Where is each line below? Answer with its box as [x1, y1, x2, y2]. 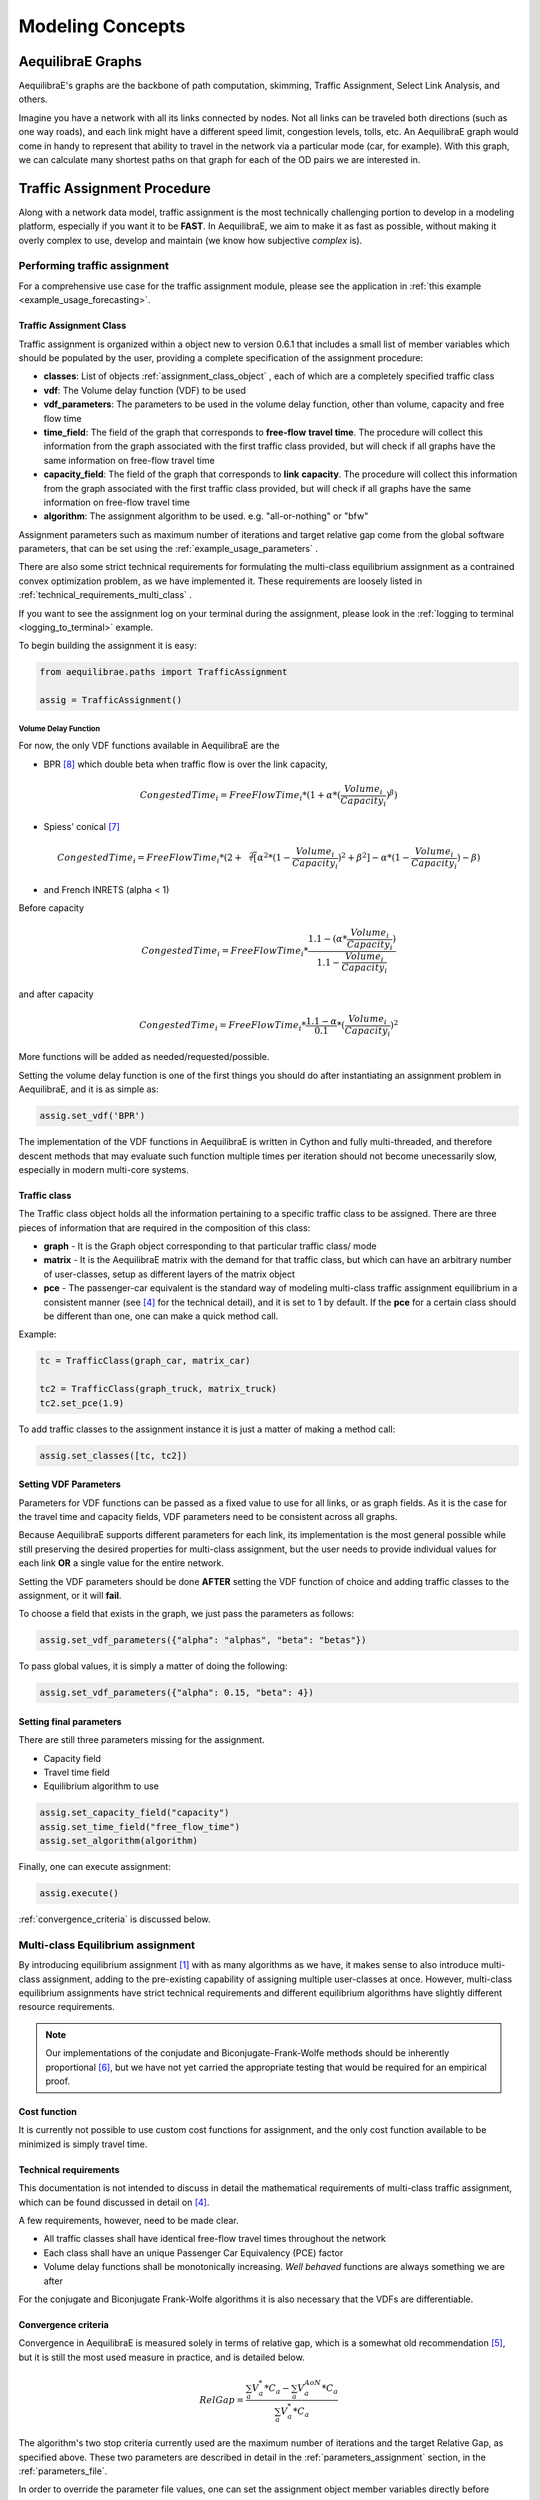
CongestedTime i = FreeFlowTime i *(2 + [56, 852, 243, 866]
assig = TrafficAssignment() [39, 695, 183, 706]
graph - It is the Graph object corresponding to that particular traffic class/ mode [43, 1240, 377, 1252]
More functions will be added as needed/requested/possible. [18, 1051, 270, 1063]
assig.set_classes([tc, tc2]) [39, 1450, 188, 1461]
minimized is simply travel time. [18, 2138, 148, 2150]
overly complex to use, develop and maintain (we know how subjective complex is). [18, 234, 363, 246]
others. [18, 93, 49, 105]
